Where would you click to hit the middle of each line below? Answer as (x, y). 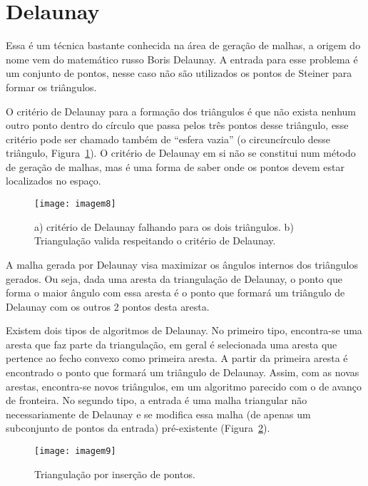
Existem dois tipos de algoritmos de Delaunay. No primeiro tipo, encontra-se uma (184, 330)
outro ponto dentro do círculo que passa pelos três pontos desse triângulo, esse (177, 125)
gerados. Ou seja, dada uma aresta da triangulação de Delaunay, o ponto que (174, 278)
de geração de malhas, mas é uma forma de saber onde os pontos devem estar (175, 166)
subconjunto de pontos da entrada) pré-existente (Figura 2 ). (138, 428)
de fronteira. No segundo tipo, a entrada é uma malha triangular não (157, 400)
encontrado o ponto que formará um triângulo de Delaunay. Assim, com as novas (183, 372)
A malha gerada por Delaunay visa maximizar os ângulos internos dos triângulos (182, 264)
